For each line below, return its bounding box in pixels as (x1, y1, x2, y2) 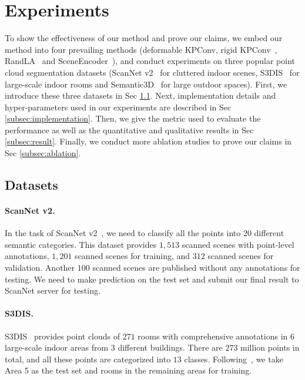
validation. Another (5, 261, 75, 274)
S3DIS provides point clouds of (5, 329, 120, 342)
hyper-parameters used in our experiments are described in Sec (5, 100, 232, 113)
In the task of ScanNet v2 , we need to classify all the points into (5, 227, 241, 239)
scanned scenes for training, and (75, 250, 190, 262)
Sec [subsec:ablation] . (5, 147, 81, 159)
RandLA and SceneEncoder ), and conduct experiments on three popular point (5, 55, 296, 67)
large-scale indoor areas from (5, 341, 109, 354)
